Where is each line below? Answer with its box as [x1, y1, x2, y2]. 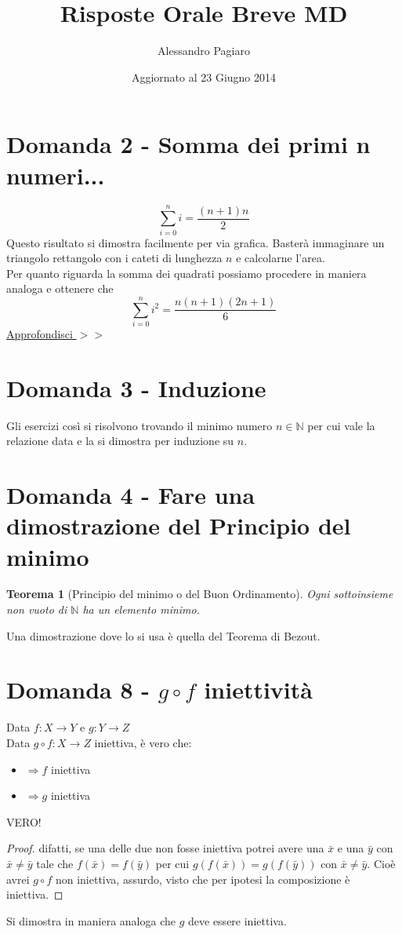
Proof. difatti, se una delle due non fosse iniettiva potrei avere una [6, 840, 324, 856]
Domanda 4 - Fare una [6, 479, 255, 511]
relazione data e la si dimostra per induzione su [6, 432, 234, 449]
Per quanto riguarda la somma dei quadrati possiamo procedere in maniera [6, 265, 367, 281]
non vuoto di [6, 601, 67, 618]
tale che [36, 855, 74, 871]
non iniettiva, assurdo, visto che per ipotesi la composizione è [55, 870, 350, 887]
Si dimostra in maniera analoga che [6, 912, 176, 929]
